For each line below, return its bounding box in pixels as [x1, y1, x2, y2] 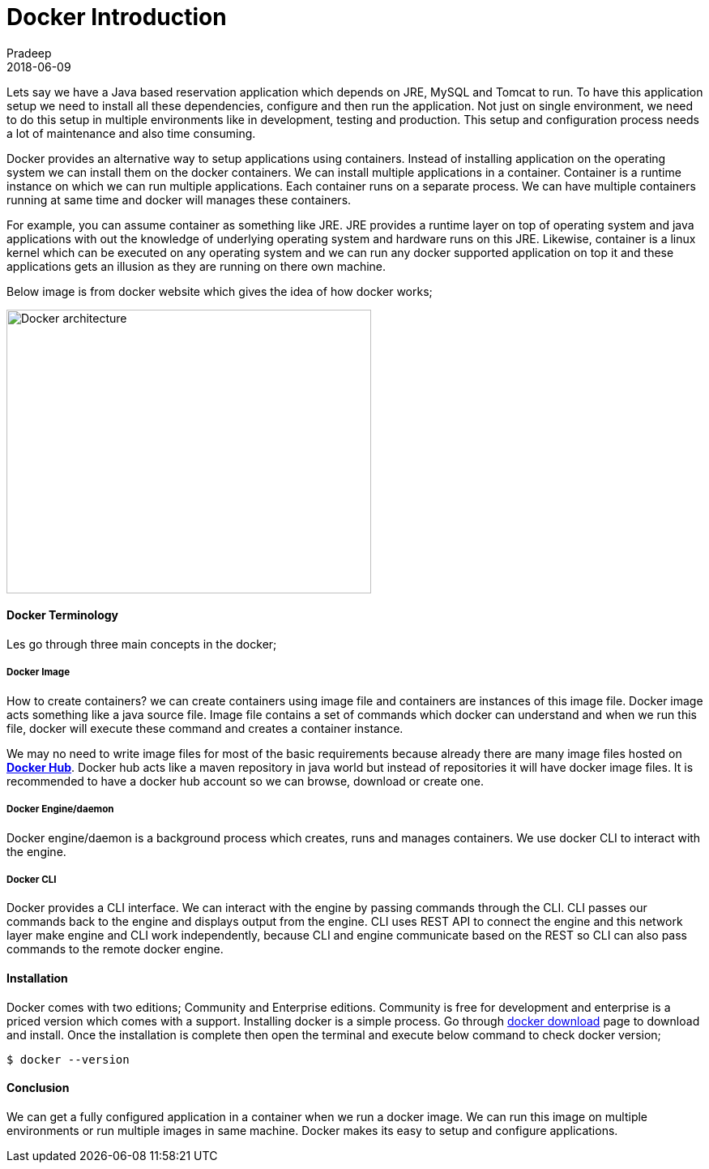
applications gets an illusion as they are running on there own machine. [6, 259, 387, 273]
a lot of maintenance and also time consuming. [6, 126, 256, 140]
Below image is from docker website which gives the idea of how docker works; [6, 284, 433, 298]
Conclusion [6, 1081, 70, 1095]
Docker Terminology [6, 608, 119, 623]
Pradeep [6, 45, 52, 60]
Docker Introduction [6, 3, 227, 31]
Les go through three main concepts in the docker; [6, 636, 277, 651]
